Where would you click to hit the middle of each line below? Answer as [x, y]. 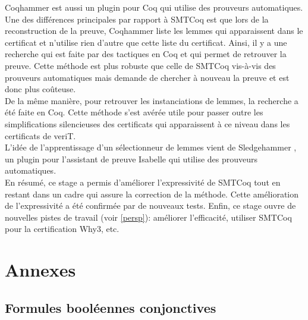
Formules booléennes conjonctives [111, 307]
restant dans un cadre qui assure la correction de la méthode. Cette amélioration [152, 194]
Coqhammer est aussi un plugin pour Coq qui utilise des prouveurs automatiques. [154, 7]
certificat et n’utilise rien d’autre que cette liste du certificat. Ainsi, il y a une [146, 42]
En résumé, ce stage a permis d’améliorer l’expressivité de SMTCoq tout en [143, 182]
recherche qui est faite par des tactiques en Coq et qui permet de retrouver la [146, 54]
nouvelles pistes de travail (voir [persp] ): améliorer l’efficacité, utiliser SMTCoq [148, 217]
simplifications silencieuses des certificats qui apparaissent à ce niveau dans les [147, 123]
